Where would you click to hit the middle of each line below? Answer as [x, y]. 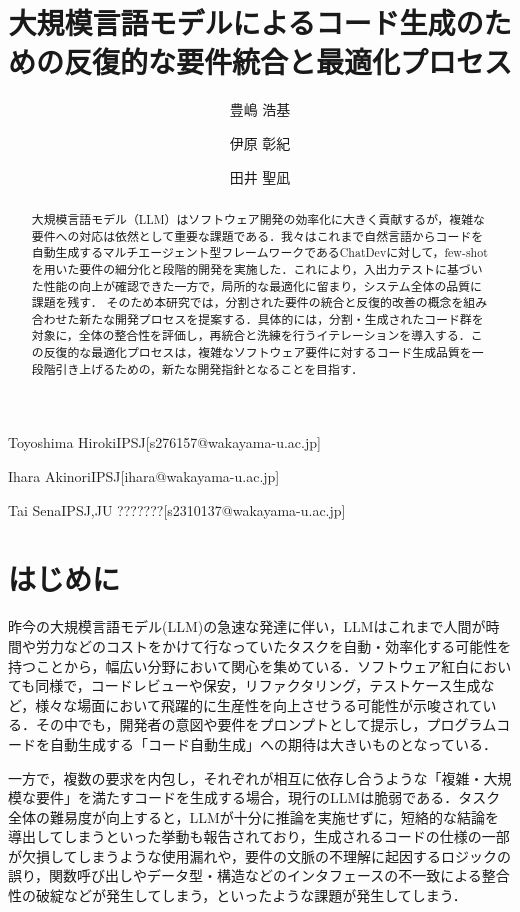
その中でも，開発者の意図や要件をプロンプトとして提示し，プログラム [266, 724]
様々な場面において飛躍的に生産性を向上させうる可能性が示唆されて [259, 704]
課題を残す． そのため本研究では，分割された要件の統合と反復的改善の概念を [247, 302]
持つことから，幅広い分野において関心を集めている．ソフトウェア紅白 [239, 665]
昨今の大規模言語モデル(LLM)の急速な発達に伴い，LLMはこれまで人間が [247, 626]
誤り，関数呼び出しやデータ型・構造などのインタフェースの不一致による [245, 875]
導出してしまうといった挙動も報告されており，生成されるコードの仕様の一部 [259, 836]
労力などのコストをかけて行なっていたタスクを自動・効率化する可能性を [273, 645]
